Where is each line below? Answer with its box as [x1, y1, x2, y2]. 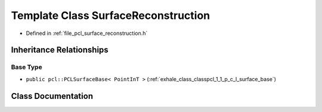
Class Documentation [11, 91, 94, 101]
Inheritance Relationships [11, 45, 109, 55]
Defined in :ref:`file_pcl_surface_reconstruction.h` [26, 30, 148, 37]
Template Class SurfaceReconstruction [11, 9, 210, 22]
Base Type [11, 63, 42, 71]
